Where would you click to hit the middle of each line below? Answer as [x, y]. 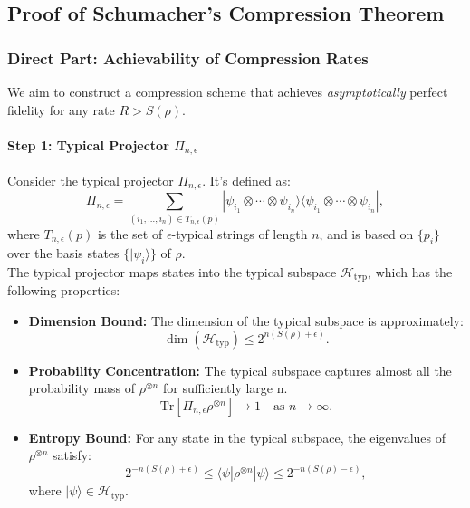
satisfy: [72, 455]
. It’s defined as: [246, 180]
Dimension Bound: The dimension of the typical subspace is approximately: [246, 320]
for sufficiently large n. [225, 388]
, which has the [410, 271]
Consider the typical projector [91, 180]
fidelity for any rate [61, 109]
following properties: [64, 290]
